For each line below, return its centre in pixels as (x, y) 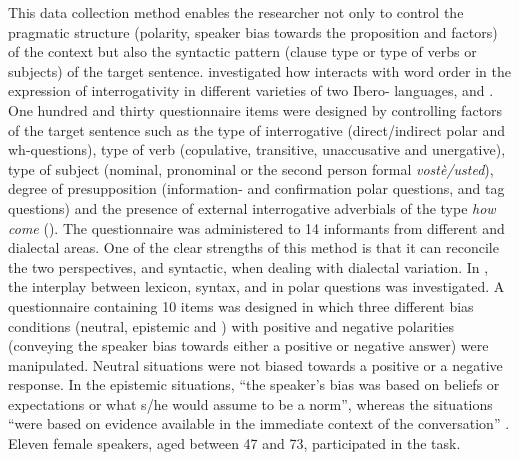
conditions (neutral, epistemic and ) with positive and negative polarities (231, 325)
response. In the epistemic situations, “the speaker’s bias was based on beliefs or (254, 384)
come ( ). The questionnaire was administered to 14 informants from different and (256, 227)
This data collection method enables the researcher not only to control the (236, 12)
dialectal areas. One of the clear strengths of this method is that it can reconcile (253, 247)
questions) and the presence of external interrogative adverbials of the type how (252, 207)
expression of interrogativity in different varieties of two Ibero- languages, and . (251, 90)
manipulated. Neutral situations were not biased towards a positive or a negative (255, 364)
